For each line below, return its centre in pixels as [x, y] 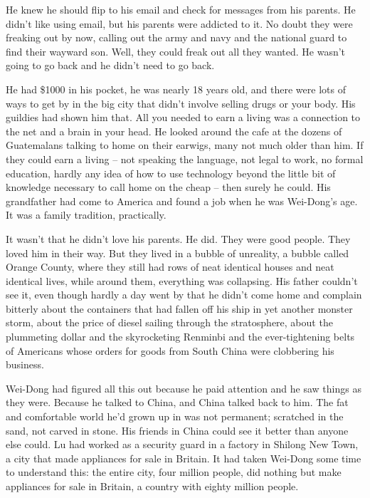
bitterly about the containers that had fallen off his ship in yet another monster [179, 308]
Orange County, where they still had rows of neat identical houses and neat [170, 267]
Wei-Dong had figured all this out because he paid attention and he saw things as [184, 388]
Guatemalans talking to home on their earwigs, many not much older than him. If [185, 145]
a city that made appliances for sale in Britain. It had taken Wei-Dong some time [184, 458]
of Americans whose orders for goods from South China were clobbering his [170, 350]
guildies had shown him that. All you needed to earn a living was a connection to [183, 117]
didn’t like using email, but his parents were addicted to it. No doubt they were [179, 23]
